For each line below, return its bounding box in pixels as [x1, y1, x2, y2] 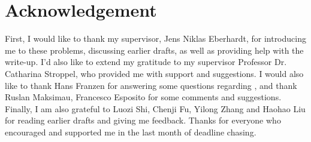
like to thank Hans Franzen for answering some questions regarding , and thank [5, 79, 297, 91]
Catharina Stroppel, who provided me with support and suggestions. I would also [5, 67, 304, 79]
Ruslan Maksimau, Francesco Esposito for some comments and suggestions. [5, 91, 282, 103]
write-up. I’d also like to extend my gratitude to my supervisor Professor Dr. [5, 55, 287, 68]
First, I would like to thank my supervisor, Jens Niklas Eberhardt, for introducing [5, 32, 306, 45]
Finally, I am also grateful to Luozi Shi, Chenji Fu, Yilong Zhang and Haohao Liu [5, 102, 306, 115]
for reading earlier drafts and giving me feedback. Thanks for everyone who [5, 114, 281, 126]
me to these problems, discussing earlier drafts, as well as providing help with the [5, 44, 304, 56]
